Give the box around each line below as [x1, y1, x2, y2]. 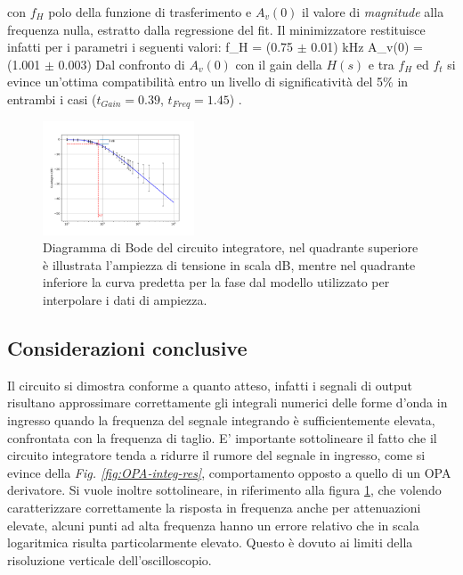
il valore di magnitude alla [302, 3, 444, 21]
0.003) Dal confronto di [58, 54, 185, 73]
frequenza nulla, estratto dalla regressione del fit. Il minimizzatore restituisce [7, 20, 426, 38]
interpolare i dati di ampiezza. [43, 290, 207, 308]
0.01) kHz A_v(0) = [311, 37, 423, 56]
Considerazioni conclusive [7, 333, 248, 361]
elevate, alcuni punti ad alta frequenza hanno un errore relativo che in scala [7, 515, 419, 534]
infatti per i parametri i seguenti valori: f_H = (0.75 [7, 37, 294, 56]
